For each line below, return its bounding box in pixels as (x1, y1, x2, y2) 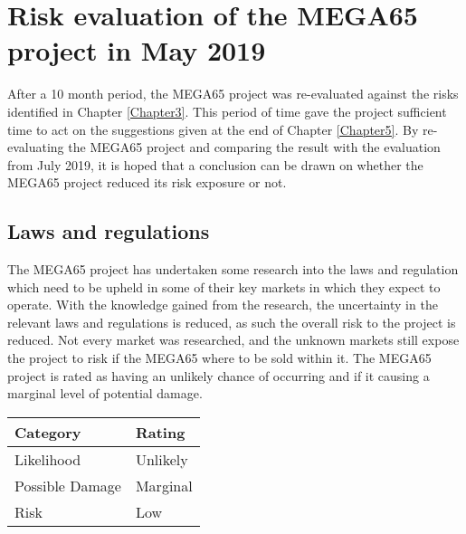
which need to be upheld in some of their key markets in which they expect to (7, 277, 441, 296)
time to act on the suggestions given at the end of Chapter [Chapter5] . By (7, 119, 419, 138)
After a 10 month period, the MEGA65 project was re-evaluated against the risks (7, 84, 459, 103)
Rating (135, 421, 185, 443)
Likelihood (14, 448, 81, 470)
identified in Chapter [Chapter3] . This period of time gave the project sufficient (7, 101, 447, 120)
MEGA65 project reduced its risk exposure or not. (7, 173, 287, 192)
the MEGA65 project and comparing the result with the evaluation (68, 138, 441, 157)
